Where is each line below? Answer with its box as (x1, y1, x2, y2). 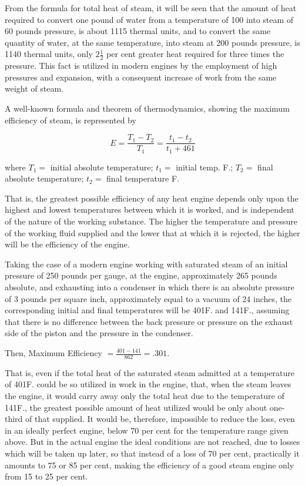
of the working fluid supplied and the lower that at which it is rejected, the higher (5, 226, 300, 239)
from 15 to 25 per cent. (5, 470, 88, 482)
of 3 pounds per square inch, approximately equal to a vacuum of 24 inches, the (5, 292, 292, 304)
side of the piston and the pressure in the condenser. (5, 327, 193, 339)
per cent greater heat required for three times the (106, 48, 284, 60)
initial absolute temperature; (50, 160, 153, 173)
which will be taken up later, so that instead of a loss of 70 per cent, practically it (5, 447, 300, 459)
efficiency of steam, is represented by (5, 113, 136, 126)
